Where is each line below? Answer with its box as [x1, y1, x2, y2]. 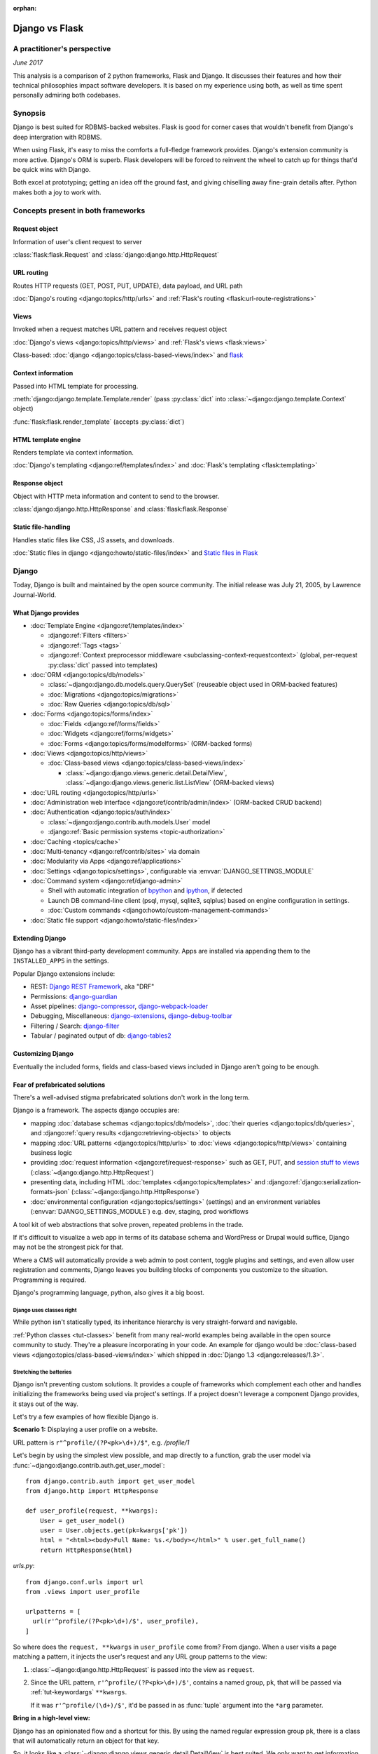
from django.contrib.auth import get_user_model [25, 1478, 195, 1485]
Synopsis [13, 109, 45, 119]
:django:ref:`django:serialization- [267, 1178, 361, 1186]
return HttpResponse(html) [39, 1546, 133, 1554]
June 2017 [13, 58, 43, 67]
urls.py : [13, 1562, 35, 1570]
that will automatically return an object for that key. [13, 1736, 160, 1745]
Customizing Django [13, 1050, 73, 1058]
